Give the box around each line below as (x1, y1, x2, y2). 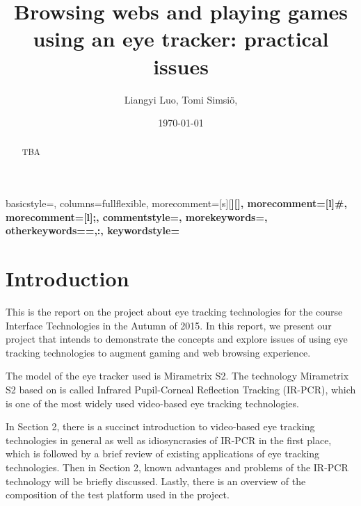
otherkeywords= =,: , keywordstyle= (6, 223, 179, 238)
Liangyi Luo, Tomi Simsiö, (124, 92, 238, 106)
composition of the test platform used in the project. (6, 487, 230, 502)
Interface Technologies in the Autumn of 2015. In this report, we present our (6, 318, 332, 332)
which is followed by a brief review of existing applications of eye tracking (6, 446, 320, 461)
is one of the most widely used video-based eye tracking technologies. (6, 395, 299, 410)
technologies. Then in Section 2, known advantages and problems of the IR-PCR (6, 459, 348, 474)
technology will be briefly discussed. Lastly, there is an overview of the (6, 473, 306, 488)
